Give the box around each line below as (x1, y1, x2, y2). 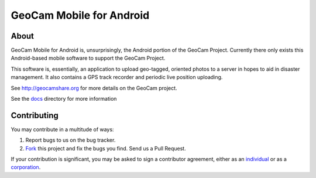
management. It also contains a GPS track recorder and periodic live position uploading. (11, 74, 223, 81)
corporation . (11, 164, 41, 171)
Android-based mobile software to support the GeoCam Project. (11, 54, 166, 61)
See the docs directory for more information (11, 95, 117, 102)
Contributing (11, 110, 59, 120)
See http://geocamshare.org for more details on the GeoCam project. (11, 84, 178, 91)
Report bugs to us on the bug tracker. (25, 136, 116, 143)
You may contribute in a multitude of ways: (11, 126, 114, 133)
